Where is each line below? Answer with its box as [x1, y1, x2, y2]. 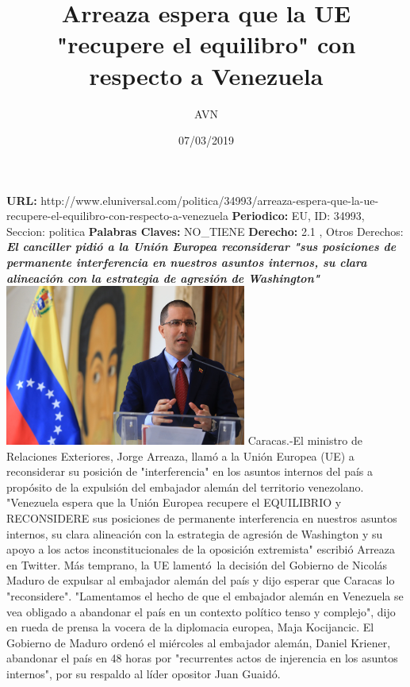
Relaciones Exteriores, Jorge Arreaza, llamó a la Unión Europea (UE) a [6, 447, 354, 464]
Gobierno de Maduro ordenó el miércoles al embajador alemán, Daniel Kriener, [6, 634, 391, 650]
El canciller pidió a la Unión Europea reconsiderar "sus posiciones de [6, 238, 397, 255]
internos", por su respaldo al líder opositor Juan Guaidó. [6, 665, 281, 681]
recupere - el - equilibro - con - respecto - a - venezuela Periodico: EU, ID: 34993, [6, 207, 365, 224]
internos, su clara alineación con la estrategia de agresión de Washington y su [6, 525, 383, 542]
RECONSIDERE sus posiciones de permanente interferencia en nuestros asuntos [6, 510, 397, 527]
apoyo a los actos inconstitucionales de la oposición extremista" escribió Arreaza [6, 541, 396, 558]
